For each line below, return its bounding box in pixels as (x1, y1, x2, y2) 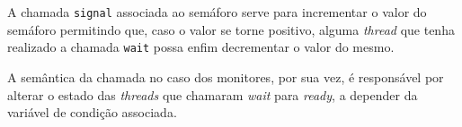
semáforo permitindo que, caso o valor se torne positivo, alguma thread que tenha (7, 20, 455, 38)
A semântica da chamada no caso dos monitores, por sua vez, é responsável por (7, 67, 444, 86)
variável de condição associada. (7, 103, 177, 122)
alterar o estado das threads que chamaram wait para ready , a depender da (7, 85, 418, 104)
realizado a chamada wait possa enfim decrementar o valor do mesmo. (7, 38, 395, 56)
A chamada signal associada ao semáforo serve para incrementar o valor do (7, 3, 427, 21)
